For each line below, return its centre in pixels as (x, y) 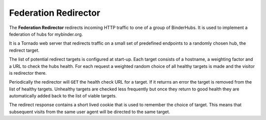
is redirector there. (28, 73)
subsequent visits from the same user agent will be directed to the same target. (89, 112)
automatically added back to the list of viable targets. (63, 96)
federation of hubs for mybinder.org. (46, 34)
